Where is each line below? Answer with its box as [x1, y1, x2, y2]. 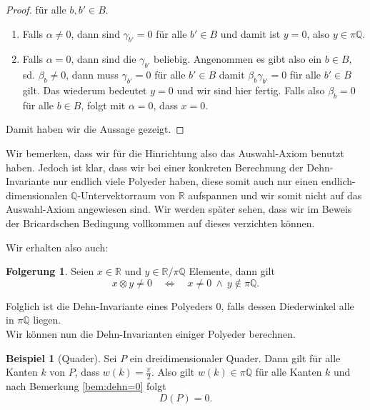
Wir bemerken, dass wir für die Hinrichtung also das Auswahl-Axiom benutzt [6, 145, 344, 160]
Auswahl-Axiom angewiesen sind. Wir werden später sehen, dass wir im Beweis [6, 201, 352, 216]
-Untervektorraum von [77, 187, 176, 202]
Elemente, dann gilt [189, 264, 275, 279]
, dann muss [66, 67, 119, 82]
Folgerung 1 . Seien [6, 264, 94, 279]
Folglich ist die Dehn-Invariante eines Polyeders [6, 298, 213, 313]
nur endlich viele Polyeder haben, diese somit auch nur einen [53, 174, 319, 189]
